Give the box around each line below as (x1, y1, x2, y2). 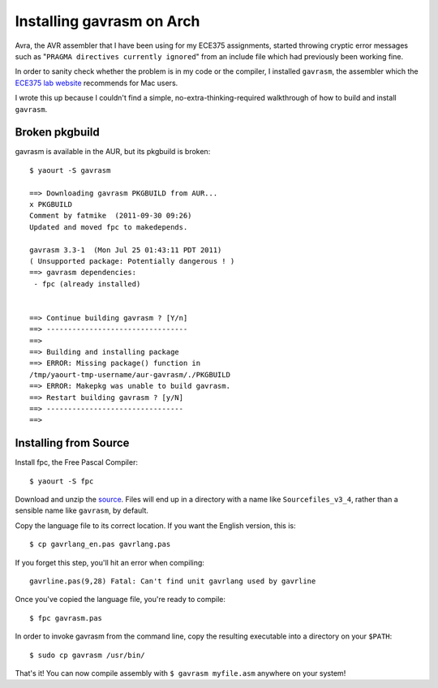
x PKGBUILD (29, 200, 73, 209)
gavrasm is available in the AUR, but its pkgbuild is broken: (15, 147, 211, 157)
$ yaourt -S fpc (29, 476, 94, 486)
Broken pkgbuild (15, 126, 101, 140)
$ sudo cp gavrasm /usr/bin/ (29, 650, 145, 660)
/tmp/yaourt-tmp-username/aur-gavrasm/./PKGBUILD (29, 370, 231, 379)
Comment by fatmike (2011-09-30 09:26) (29, 211, 192, 221)
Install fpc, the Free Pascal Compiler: (15, 458, 138, 467)
